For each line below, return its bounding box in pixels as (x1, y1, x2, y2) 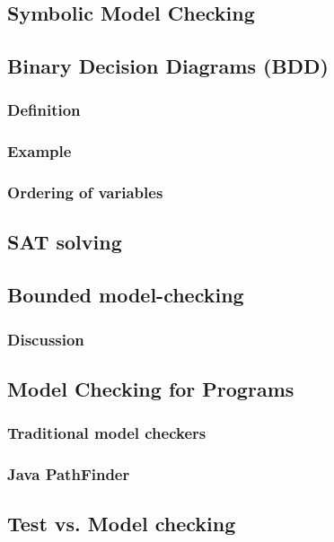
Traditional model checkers (7, 422, 207, 444)
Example (7, 140, 72, 162)
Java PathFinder (7, 463, 130, 485)
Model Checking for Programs (7, 374, 294, 402)
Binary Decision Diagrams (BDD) (7, 52, 329, 80)
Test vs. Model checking (7, 510, 236, 538)
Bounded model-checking (7, 281, 244, 309)
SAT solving (7, 228, 122, 256)
